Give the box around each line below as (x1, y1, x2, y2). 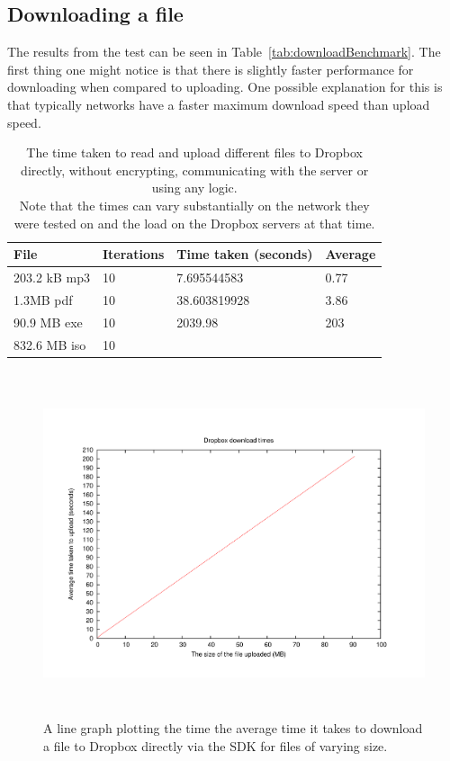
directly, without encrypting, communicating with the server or (21, 160, 369, 179)
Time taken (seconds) (176, 245, 313, 264)
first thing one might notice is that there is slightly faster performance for (7, 59, 414, 78)
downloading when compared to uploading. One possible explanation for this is (7, 77, 443, 96)
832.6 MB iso (13, 335, 86, 354)
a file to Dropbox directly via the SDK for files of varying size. (43, 736, 388, 755)
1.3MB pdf (13, 290, 73, 309)
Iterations (102, 245, 165, 264)
